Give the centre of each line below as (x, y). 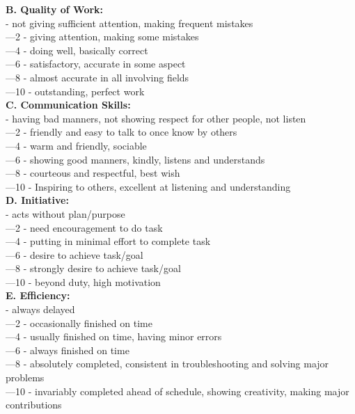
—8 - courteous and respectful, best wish (93, 173)
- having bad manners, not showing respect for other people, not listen (156, 118)
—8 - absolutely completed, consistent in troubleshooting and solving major (167, 364)
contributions (34, 405)
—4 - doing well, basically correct (77, 50)
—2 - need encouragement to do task (84, 227)
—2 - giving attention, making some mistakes (102, 37)
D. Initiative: (37, 200)
